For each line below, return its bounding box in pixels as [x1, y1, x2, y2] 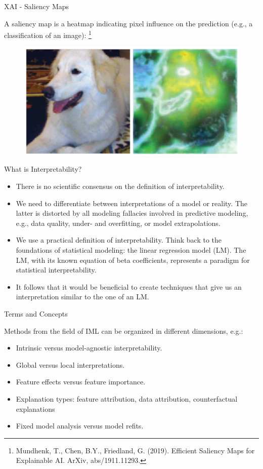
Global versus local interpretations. [16, 359, 125, 370]
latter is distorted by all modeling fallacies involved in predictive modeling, [16, 208, 248, 218]
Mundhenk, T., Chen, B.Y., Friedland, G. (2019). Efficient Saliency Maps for [16, 445, 255, 455]
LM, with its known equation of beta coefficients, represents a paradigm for [16, 254, 250, 265]
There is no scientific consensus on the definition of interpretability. [16, 181, 225, 191]
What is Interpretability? [4, 164, 82, 174]
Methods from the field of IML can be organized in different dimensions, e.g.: [4, 325, 243, 336]
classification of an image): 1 [4, 28, 92, 40]
